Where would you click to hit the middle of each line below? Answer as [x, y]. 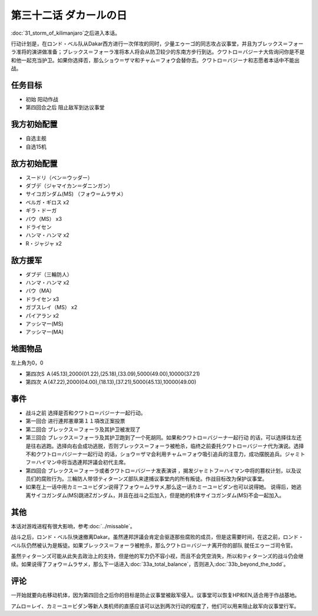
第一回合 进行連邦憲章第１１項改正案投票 [75, 421]
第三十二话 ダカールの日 [69, 15]
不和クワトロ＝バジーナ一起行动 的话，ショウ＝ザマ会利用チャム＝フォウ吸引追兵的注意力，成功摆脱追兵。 [155, 454]
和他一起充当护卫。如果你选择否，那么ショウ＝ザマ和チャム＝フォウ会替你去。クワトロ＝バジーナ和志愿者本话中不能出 [155, 60]
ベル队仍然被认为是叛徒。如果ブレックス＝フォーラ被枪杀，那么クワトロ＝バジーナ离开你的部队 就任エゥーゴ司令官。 [153, 545]
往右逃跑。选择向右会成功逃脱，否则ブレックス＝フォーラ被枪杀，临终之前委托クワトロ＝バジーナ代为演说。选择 [167, 446]
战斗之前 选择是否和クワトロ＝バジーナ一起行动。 [86, 413]
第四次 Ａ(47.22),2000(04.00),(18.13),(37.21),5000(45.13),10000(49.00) [111, 382]
